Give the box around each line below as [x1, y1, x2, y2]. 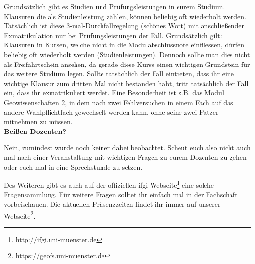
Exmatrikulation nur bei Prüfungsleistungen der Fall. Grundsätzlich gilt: [4, 30, 222, 40]
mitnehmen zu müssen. [4, 116, 73, 127]
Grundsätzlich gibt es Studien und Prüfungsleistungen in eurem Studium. [4, 1, 225, 11]
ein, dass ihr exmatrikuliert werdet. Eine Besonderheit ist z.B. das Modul [4, 88, 224, 98]
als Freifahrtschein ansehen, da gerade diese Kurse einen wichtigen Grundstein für [4, 59, 250, 69]
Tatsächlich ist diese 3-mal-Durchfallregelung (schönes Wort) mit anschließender [4, 21, 245, 31]
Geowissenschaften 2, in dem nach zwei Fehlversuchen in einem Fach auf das [4, 97, 233, 107]
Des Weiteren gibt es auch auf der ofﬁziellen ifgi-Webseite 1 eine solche [4, 178, 214, 190]
